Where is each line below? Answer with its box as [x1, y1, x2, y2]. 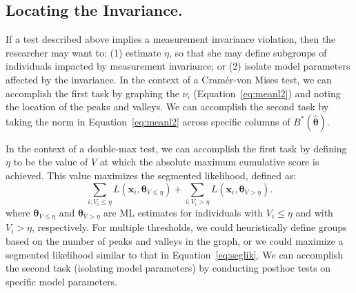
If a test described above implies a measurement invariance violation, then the [6, 32, 336, 46]
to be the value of [13, 154, 88, 169]
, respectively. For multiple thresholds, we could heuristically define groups [31, 220, 347, 234]
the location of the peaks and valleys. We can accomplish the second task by [6, 99, 329, 114]
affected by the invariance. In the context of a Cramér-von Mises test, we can [6, 72, 332, 86]
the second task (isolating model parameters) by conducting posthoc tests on [6, 261, 331, 275]
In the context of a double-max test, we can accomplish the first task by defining [6, 141, 347, 155]
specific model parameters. [6, 274, 117, 288]
